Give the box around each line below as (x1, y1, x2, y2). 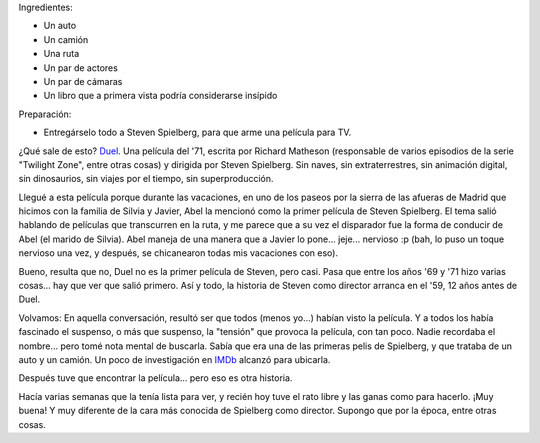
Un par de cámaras (43, 75, 123, 87)
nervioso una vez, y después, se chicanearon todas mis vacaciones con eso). (18, 247, 339, 259)
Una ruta (43, 48, 80, 60)
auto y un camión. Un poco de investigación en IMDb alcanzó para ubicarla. (18, 353, 331, 365)
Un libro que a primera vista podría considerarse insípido (43, 90, 278, 102)
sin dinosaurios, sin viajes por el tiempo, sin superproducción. (18, 173, 274, 185)
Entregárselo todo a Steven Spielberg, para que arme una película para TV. (43, 126, 352, 139)
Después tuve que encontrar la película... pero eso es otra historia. (18, 372, 293, 384)
